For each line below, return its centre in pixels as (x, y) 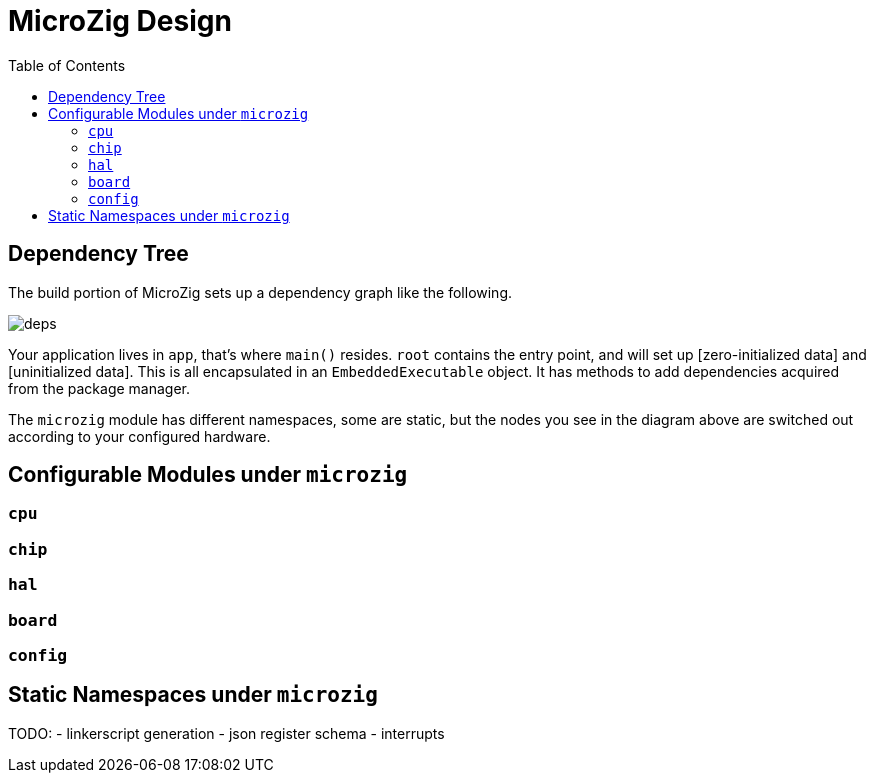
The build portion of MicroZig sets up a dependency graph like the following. (260, 292)
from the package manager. (99, 388)
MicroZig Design (120, 21)
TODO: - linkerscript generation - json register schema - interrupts (226, 733)
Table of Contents (67, 65)
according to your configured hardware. (139, 436)
